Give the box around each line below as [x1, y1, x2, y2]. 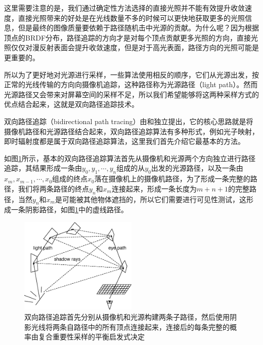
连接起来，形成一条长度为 [111, 183, 197, 194]
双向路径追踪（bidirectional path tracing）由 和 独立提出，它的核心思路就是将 [4, 116, 253, 126]
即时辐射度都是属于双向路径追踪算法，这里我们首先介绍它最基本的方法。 [4, 136, 245, 146]
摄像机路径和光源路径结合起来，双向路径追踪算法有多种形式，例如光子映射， [4, 126, 259, 136]
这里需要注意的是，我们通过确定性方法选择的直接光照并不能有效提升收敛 [4, 3, 245, 13]
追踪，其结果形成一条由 [4, 163, 82, 173]
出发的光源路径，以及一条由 [151, 163, 243, 173]
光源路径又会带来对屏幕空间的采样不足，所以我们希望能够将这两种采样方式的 [4, 89, 259, 99]
